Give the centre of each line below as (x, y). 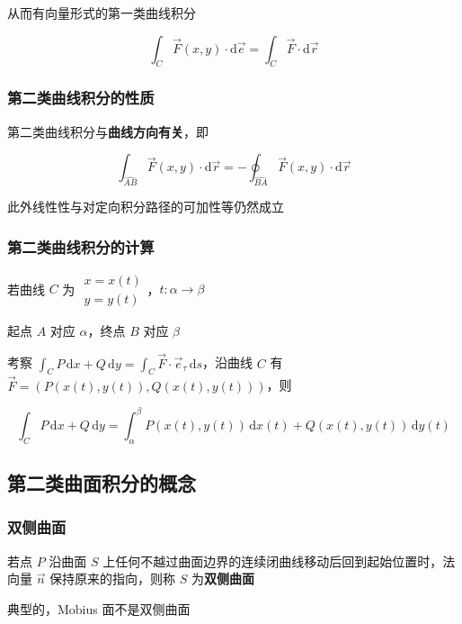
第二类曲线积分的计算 (81, 246)
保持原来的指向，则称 (113, 579)
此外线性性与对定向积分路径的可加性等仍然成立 (146, 206)
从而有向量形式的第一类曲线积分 (102, 13)
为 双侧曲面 (223, 579)
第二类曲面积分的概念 (102, 482)
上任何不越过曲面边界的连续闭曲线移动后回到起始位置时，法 (279, 561)
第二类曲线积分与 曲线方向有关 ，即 (108, 131)
